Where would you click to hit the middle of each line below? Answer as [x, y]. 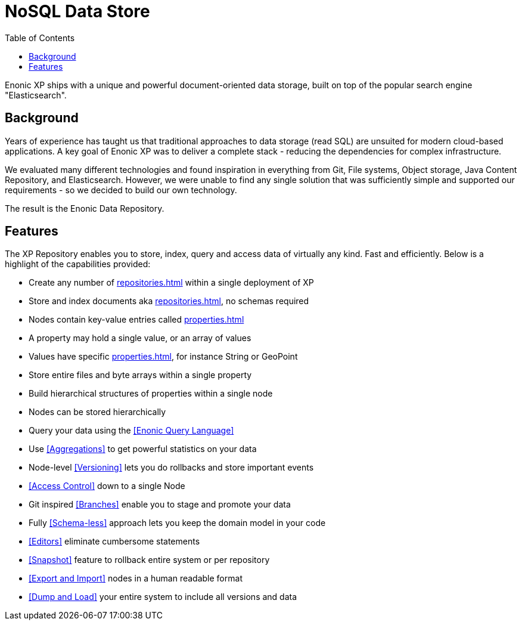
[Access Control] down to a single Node [107, 486]
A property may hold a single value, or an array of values [140, 338]
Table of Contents [40, 38]
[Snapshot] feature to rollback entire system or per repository [149, 560]
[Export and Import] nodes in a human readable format [136, 578]
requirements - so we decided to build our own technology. [121, 190]
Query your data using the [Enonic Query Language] [131, 431]
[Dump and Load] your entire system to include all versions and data [163, 597]
